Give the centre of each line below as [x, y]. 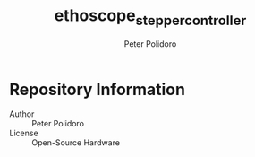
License [24, 133]
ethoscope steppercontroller [150, 17]
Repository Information [98, 89]
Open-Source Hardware [76, 143]
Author [22, 114]
